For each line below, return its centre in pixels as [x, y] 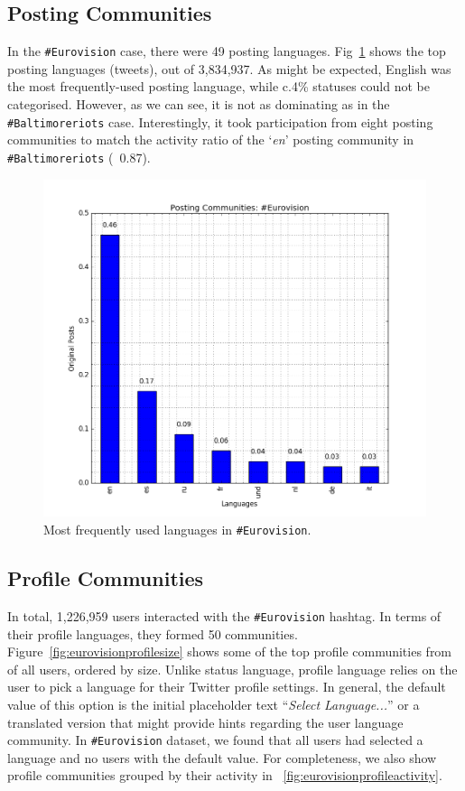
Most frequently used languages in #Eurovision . [177, 530]
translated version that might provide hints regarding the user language [205, 722]
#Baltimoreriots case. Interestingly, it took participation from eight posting [220, 121]
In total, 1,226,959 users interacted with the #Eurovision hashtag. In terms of [224, 615]
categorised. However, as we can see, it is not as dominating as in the [199, 104]
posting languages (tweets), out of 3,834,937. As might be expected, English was [229, 68]
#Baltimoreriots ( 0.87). [79, 157]
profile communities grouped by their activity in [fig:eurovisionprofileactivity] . [225, 775]
